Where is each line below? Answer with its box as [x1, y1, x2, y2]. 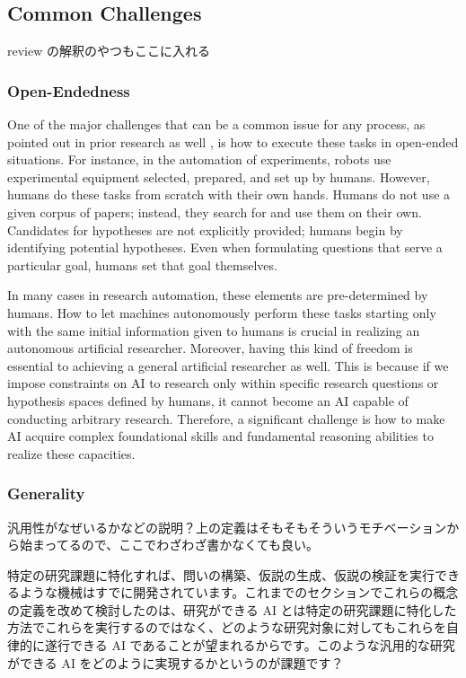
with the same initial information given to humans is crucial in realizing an [7, 321, 420, 339]
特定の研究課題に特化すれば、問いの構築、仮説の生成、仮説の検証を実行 [7, 565, 435, 584]
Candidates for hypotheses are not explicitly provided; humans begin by [7, 220, 403, 239]
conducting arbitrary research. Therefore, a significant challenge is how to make [7, 409, 445, 427]
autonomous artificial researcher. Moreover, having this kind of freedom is [7, 339, 413, 357]
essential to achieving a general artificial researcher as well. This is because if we [7, 356, 449, 374]
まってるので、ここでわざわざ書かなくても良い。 [31, 535, 320, 554]
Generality [7, 482, 85, 505]
